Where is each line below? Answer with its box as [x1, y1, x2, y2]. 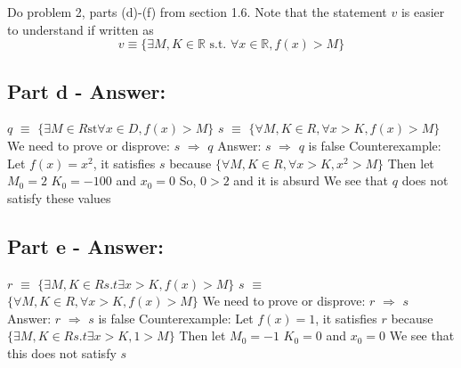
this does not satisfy [7, 343, 117, 362]
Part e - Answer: [7, 232, 164, 259]
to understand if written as [7, 20, 154, 38]
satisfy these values [7, 188, 111, 207]
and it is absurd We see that [233, 171, 389, 190]
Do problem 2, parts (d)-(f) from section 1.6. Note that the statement [7, 3, 387, 20]
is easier [400, 3, 445, 20]
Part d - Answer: [7, 77, 166, 104]
